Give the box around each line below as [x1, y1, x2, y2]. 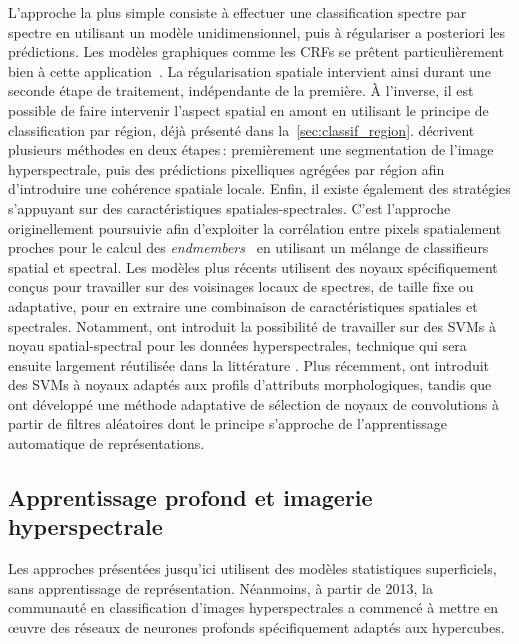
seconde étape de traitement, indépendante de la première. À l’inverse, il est [8, 80, 474, 101]
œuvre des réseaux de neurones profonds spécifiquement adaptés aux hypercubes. [8, 617, 505, 638]
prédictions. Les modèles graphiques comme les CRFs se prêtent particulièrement [8, 41, 504, 62]
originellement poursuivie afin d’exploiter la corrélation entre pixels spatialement [8, 217, 502, 238]
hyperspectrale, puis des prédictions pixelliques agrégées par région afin [8, 158, 445, 179]
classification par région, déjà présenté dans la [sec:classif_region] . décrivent [8, 119, 475, 140]
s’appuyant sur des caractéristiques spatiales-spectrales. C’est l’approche [8, 197, 451, 218]
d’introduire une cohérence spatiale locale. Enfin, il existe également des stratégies [8, 178, 511, 199]
